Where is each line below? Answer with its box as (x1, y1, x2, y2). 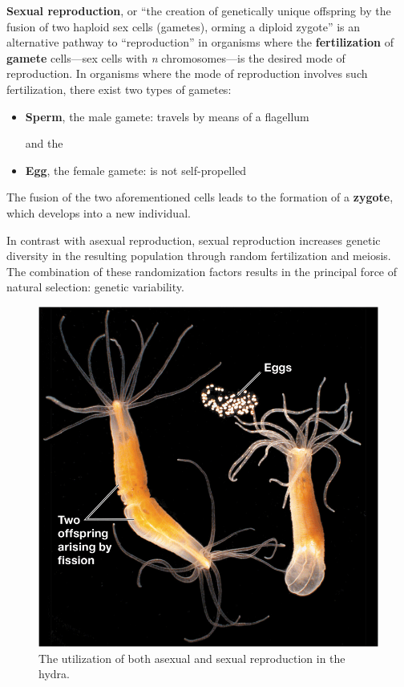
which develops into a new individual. (6, 204, 191, 221)
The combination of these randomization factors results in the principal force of (6, 262, 398, 279)
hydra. (38, 665, 70, 682)
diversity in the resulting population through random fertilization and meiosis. (6, 247, 391, 264)
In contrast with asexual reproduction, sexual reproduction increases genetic (6, 231, 381, 248)
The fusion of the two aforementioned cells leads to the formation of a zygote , (6, 189, 394, 205)
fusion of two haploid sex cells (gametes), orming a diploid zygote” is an (6, 18, 361, 35)
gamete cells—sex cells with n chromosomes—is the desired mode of (6, 49, 345, 66)
